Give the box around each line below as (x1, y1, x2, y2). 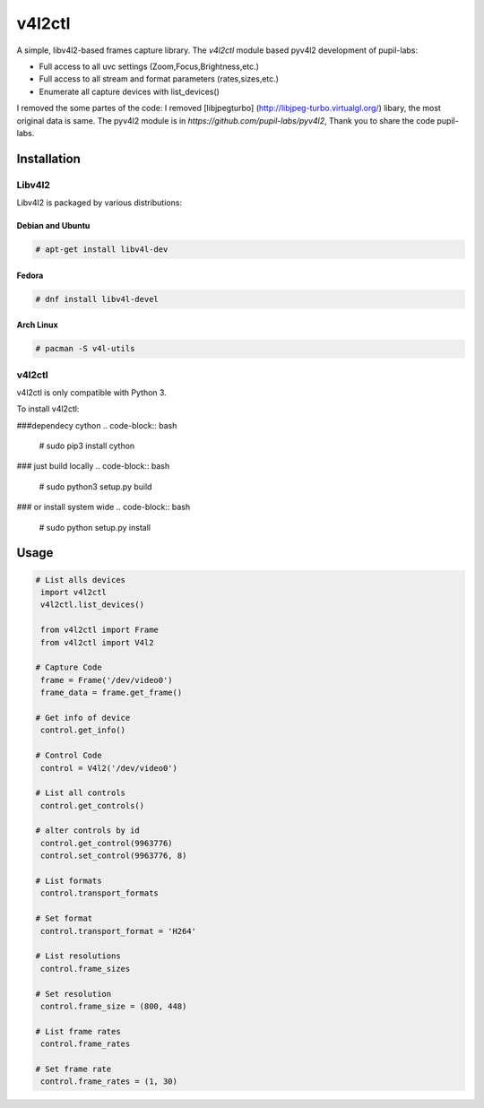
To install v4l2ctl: (16, 403, 80, 414)
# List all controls (35, 788, 125, 798)
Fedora (16, 270, 44, 281)
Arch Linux (16, 319, 58, 331)
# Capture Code (35, 662, 102, 672)
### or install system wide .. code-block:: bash (16, 502, 191, 513)
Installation (16, 151, 81, 166)
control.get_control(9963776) (40, 838, 174, 848)
